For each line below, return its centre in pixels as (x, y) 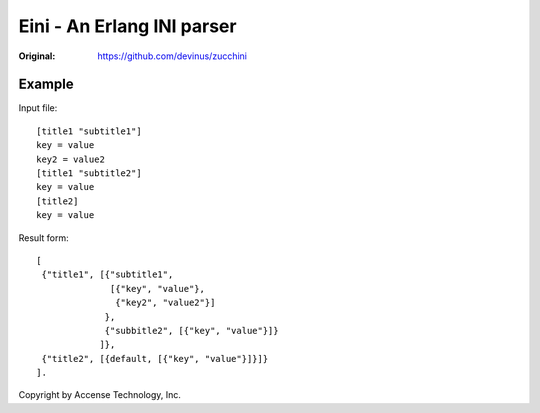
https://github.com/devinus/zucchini (172, 56)
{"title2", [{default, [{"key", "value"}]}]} (155, 358)
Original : (37, 56)
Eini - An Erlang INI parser (127, 26)
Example (46, 84)
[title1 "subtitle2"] (89, 173)
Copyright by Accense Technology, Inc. (100, 395)
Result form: (43, 237)
